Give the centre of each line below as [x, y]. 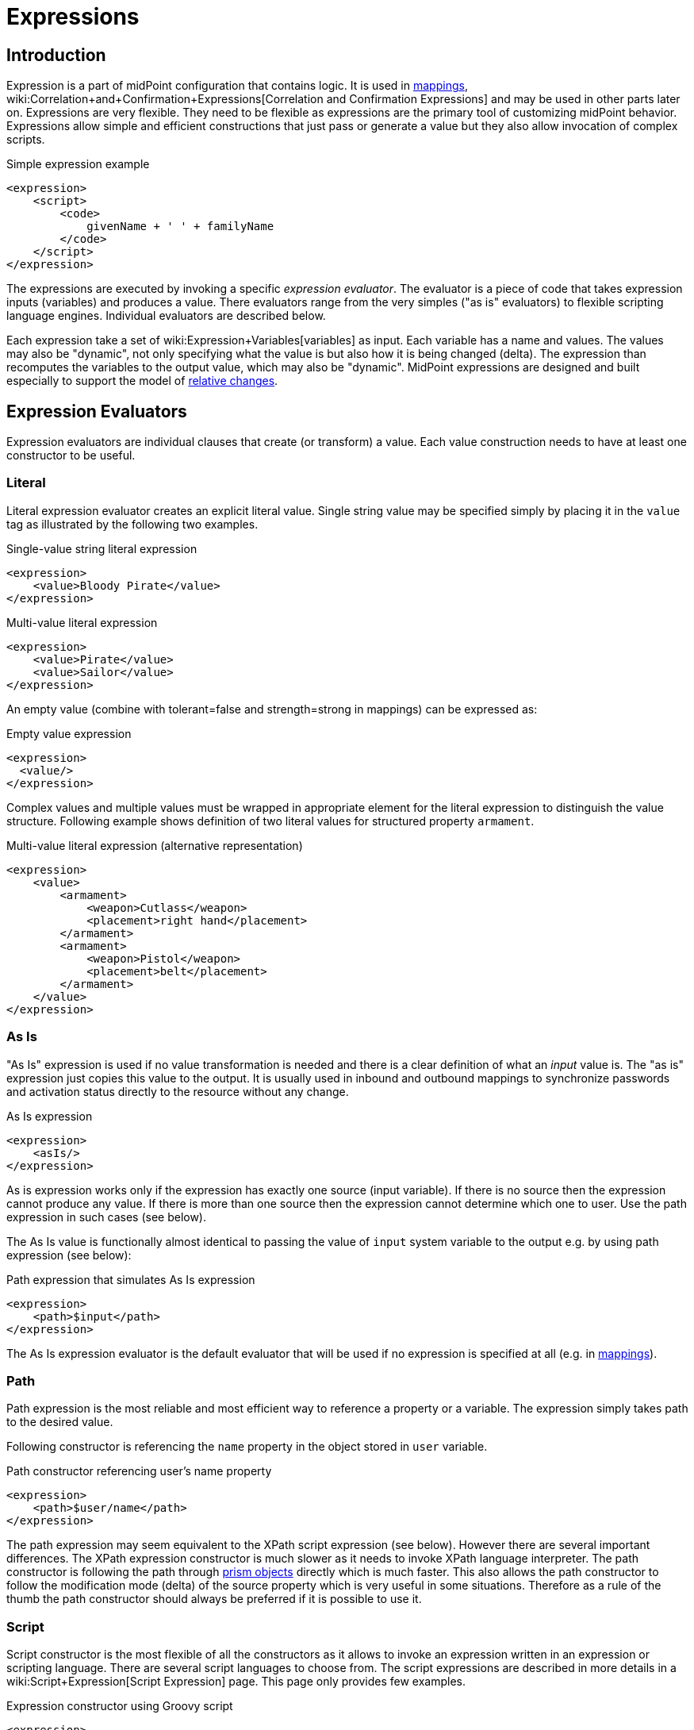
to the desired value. [60, 1422]
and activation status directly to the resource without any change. [178, 1091]
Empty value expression [69, 733]
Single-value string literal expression [102, 548]
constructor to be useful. [71, 456]
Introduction [56, 55]
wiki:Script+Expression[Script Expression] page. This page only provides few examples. [236, 1682]
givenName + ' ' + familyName [180, 227]
